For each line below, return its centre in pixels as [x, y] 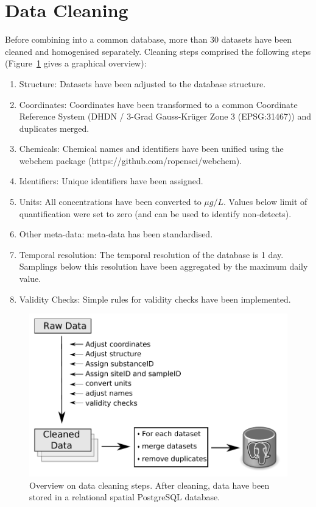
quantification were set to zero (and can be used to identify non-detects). [155, 213]
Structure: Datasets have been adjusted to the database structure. [142, 83]
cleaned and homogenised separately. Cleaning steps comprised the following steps [158, 51]
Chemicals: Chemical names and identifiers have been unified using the [151, 149]
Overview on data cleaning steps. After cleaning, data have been [149, 485]
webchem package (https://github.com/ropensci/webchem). [131, 160]
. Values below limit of [265, 202]
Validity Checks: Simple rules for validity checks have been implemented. [155, 299]
